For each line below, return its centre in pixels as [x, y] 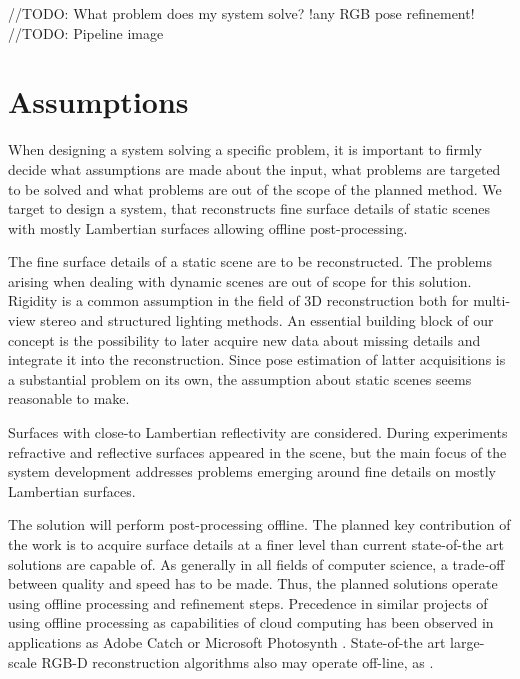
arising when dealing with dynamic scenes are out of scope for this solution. [240, 280]
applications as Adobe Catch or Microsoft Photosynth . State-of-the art [227, 641]
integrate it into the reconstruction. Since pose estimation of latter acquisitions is [257, 359]
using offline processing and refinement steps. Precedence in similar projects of [248, 602]
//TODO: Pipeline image [86, 32]
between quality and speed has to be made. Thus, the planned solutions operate [253, 583]
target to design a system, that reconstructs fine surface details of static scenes [249, 208]
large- [467, 641]
